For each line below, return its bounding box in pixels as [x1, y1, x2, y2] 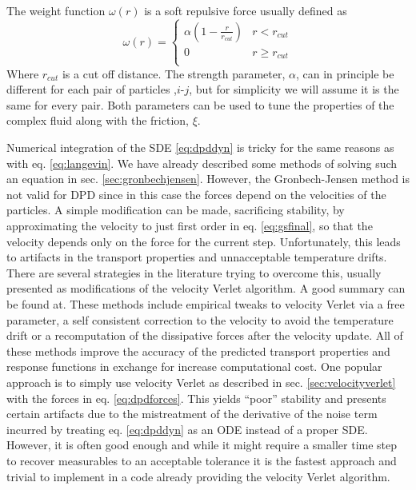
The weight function [6, 2, 106, 18]
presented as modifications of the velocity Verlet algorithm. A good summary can [6, 280, 406, 297]
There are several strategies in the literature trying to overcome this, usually [6, 264, 382, 281]
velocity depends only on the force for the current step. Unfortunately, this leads [6, 233, 401, 249]
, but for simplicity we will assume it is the [189, 81, 399, 98]
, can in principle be [295, 65, 394, 82]
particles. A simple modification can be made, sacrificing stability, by [6, 201, 345, 218]
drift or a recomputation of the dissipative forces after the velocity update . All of [6, 327, 403, 344]
